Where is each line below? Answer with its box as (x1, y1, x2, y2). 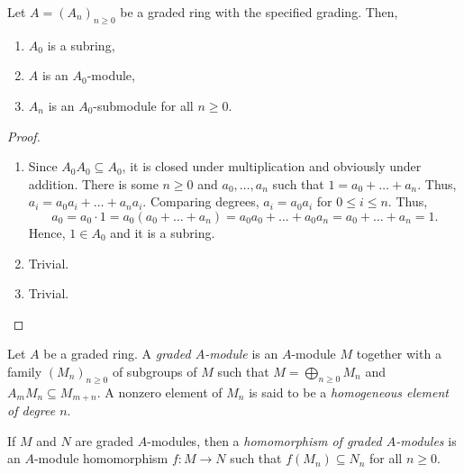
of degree (7, 401, 56, 420)
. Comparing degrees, (142, 192, 259, 211)
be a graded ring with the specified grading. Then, (120, 3, 398, 21)
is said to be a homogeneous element (249, 382, 449, 401)
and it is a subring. (110, 223, 215, 242)
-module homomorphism (33, 449, 168, 468)
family (7, 361, 42, 380)
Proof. (7, 126, 41, 145)
